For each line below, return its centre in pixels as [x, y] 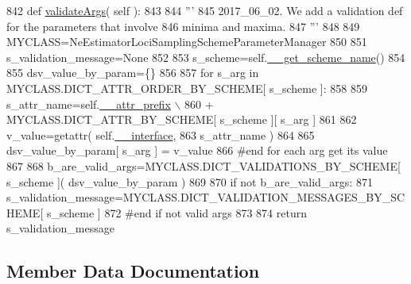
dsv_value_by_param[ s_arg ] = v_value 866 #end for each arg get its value [197, 150]
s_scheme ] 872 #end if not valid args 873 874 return [176, 212]
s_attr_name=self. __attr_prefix [89, 104]
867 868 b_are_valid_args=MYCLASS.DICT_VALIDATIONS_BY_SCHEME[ [204, 165]
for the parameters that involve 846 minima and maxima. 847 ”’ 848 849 [183, 26]
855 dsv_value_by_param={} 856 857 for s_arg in [133, 73]
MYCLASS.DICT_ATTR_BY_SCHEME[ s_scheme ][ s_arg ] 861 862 [182, 119]
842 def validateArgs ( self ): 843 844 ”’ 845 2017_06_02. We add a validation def [205, 10]
